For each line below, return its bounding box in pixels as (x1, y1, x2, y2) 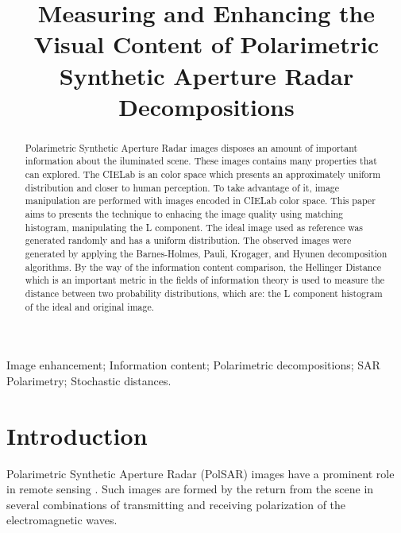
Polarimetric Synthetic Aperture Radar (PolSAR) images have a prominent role (6, 465, 395, 481)
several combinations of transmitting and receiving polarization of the (6, 496, 346, 512)
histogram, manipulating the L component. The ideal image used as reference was (25, 220, 364, 234)
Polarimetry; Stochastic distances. (6, 372, 172, 388)
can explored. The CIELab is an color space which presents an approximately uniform (25, 168, 381, 181)
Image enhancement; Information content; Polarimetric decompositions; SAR (6, 357, 380, 373)
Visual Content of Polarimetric (33, 28, 380, 60)
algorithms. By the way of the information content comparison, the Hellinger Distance (25, 260, 382, 273)
